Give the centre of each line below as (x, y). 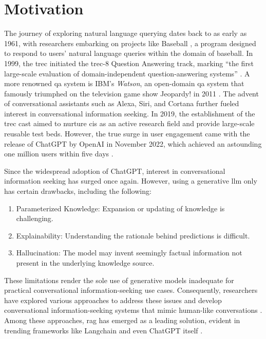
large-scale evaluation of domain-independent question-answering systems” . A (127, 73)
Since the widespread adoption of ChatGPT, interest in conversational (115, 171)
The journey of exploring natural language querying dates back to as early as (126, 33)
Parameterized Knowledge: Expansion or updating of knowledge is (120, 208)
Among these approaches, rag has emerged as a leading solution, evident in (122, 320)
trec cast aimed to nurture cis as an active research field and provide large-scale (129, 123)
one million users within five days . (59, 154)
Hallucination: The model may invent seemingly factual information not (129, 253)
